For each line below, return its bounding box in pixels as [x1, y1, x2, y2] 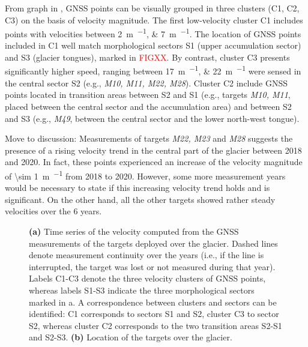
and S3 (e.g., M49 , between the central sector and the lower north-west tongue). [5, 112, 300, 124]
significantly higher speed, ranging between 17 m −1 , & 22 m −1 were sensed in [5, 63, 301, 77]
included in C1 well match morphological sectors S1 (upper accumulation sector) [5, 39, 301, 52]
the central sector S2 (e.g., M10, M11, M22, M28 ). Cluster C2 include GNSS [5, 76, 288, 89]
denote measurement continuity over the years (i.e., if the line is [29, 249, 264, 261]
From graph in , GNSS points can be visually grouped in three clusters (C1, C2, [5, 2, 300, 14]
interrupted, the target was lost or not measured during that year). [29, 260, 276, 273]
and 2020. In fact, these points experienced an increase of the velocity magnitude [5, 155, 303, 168]
